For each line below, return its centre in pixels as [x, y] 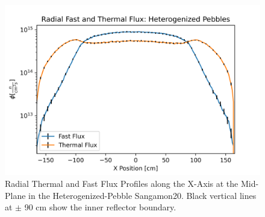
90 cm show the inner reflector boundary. [100, 207]
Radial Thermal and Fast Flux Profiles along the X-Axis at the [122, 183]
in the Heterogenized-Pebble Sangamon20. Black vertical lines [142, 195]
